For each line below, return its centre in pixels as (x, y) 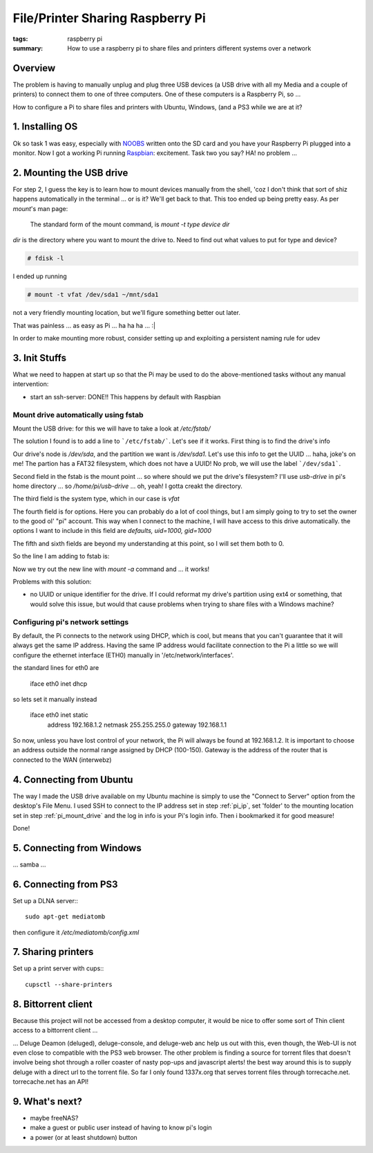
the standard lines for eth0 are (56, 668)
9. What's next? (47, 1101)
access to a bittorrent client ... (55, 1031)
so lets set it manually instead (55, 699)
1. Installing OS (45, 127)
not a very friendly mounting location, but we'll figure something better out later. (127, 313)
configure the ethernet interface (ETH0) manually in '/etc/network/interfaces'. (123, 655)
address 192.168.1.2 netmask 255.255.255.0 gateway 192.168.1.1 (137, 725)
